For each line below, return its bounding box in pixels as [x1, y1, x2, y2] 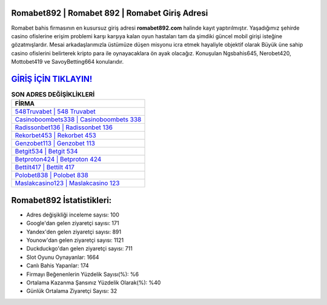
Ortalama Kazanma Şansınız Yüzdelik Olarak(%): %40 [26, 279, 161, 286]
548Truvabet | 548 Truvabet [15, 107, 96, 116]
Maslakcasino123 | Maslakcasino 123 [15, 179, 120, 187]
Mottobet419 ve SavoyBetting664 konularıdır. [11, 58, 124, 65]
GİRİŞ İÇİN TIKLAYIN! [11, 73, 93, 84]
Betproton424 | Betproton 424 [15, 155, 102, 164]
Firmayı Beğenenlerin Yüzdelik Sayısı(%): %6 [26, 270, 139, 278]
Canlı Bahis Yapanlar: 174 [26, 262, 89, 269]
